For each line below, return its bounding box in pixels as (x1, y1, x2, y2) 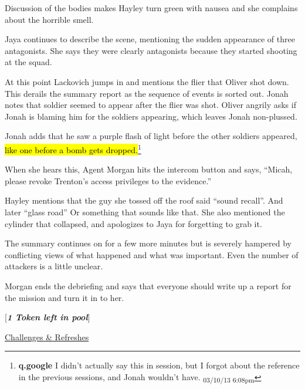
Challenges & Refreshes (5, 330, 89, 343)
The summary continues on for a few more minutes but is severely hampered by (5, 237, 292, 249)
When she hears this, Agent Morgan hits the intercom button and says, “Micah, (5, 163, 293, 175)
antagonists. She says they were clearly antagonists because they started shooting (5, 44, 297, 56)
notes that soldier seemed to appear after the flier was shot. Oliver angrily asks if (5, 99, 296, 111)
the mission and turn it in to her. (5, 291, 124, 303)
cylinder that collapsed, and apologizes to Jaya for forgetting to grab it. (5, 217, 262, 229)
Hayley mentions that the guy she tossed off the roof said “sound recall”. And (5, 194, 283, 207)
